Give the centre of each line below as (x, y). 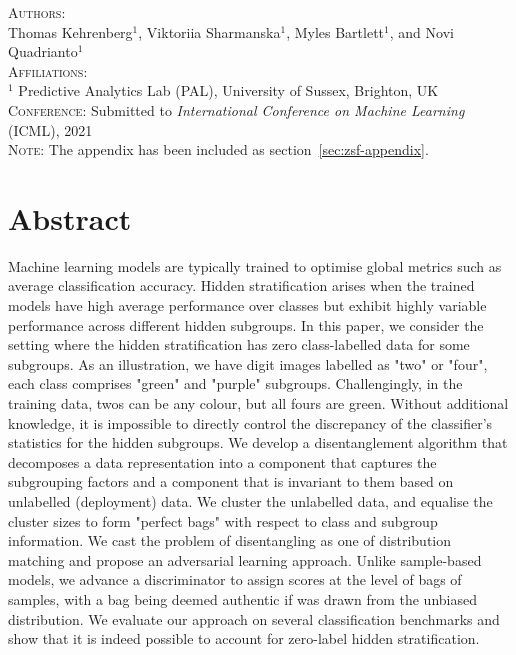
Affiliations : (48, 70)
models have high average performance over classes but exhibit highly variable (247, 305)
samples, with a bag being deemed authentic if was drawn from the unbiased (242, 598)
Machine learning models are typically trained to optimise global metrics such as (255, 265)
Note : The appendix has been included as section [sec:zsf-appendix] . (218, 149)
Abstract (70, 217)
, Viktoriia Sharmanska (209, 31)
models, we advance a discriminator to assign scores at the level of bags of (235, 579)
